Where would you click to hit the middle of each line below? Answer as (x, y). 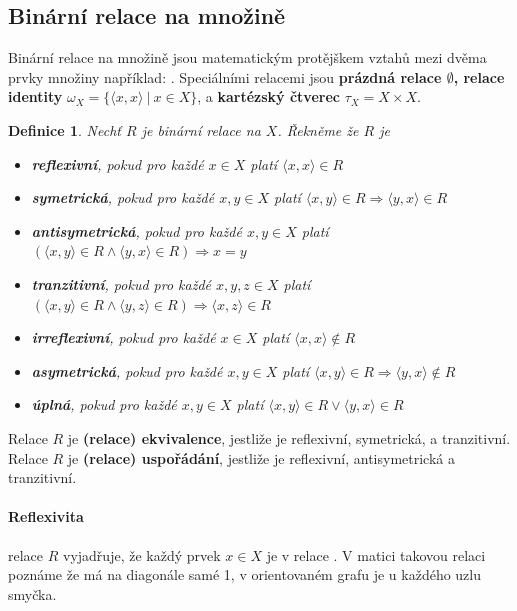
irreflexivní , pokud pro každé (123, 337)
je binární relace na (201, 129)
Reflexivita (46, 516)
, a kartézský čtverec (268, 96)
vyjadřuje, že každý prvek (142, 554)
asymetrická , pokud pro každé (127, 370)
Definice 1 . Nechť (64, 129)
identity (35, 96)
